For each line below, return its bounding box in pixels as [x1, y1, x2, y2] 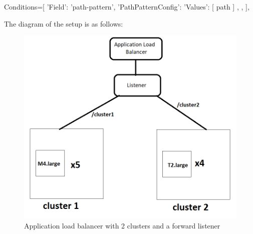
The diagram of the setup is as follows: [4, 18, 123, 29]
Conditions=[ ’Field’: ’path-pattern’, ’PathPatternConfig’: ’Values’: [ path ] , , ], [4, 2, 249, 12]
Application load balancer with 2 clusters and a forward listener [24, 220, 220, 230]
